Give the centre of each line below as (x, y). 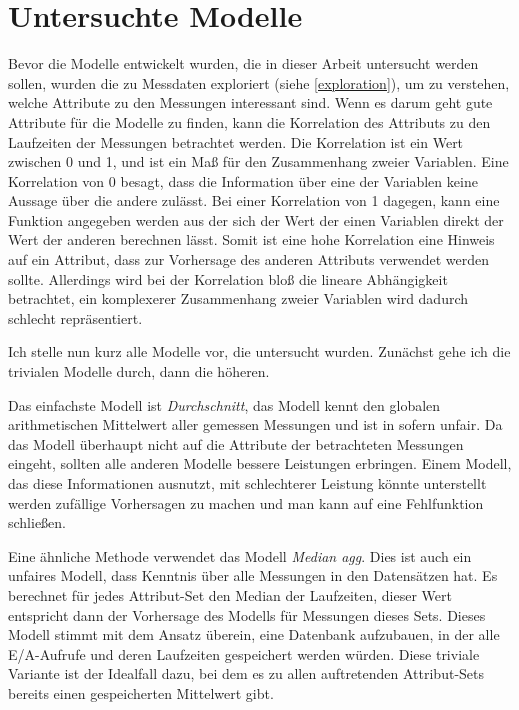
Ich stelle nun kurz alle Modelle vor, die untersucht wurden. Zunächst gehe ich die (259, 351)
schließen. (37, 522)
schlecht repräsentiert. (75, 317)
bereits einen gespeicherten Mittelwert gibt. (141, 692)
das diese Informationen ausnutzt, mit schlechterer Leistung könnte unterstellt (247, 483)
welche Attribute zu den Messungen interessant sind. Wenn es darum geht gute (250, 102)
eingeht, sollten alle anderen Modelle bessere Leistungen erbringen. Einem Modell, (260, 463)
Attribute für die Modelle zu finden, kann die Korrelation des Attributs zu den (249, 121)
